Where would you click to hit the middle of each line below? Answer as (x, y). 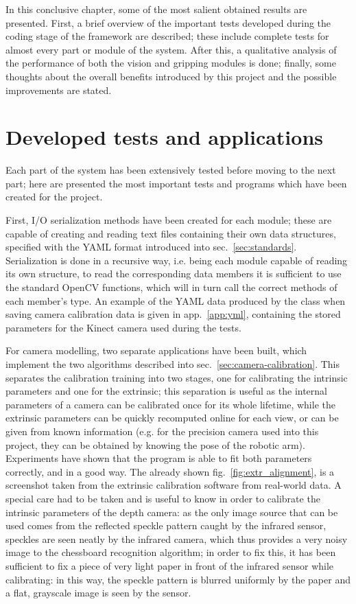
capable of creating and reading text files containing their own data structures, (171, 233)
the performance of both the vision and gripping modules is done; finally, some (171, 63)
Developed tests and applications (165, 137)
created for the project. (54, 197)
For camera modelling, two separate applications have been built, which (156, 350)
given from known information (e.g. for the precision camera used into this (162, 431)
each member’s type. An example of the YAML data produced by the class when (176, 300)
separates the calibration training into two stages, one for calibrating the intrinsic (177, 377)
